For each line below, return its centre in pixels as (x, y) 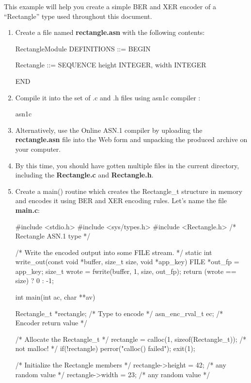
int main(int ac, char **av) (55, 297)
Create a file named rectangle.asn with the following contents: (110, 32)
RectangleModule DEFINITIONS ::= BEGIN (83, 48)
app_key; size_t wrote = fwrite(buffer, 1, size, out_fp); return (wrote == (126, 271)
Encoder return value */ (51, 323)
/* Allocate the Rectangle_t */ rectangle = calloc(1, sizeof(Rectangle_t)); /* (131, 339)
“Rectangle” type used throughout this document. (78, 16)
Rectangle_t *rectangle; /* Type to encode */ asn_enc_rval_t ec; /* (119, 313)
